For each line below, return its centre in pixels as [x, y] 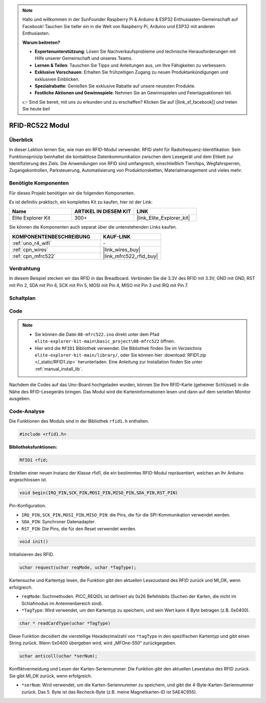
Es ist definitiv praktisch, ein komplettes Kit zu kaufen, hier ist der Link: [81, 202]
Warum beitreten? [41, 42]
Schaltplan [22, 298]
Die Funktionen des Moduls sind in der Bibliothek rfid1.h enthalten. [79, 421]
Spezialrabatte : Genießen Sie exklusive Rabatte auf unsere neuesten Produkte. [115, 86]
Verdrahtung [25, 269]
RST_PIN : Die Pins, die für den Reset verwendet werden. [79, 529]
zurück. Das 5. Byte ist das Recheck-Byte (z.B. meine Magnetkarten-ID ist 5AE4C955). [109, 692]
